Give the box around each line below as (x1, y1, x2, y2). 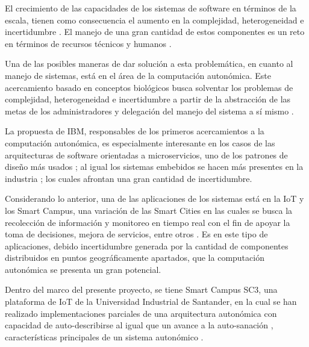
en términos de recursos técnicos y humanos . (5, 37, 172, 49)
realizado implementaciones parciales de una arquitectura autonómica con (5, 307, 277, 319)
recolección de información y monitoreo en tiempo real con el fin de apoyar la (5, 216, 290, 228)
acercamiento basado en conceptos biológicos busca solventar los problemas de (5, 81, 293, 93)
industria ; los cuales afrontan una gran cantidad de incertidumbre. (5, 172, 252, 184)
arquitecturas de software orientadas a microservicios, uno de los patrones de (5, 148, 288, 161)
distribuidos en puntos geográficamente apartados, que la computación (5, 251, 264, 264)
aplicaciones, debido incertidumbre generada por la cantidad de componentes (5, 239, 289, 252)
